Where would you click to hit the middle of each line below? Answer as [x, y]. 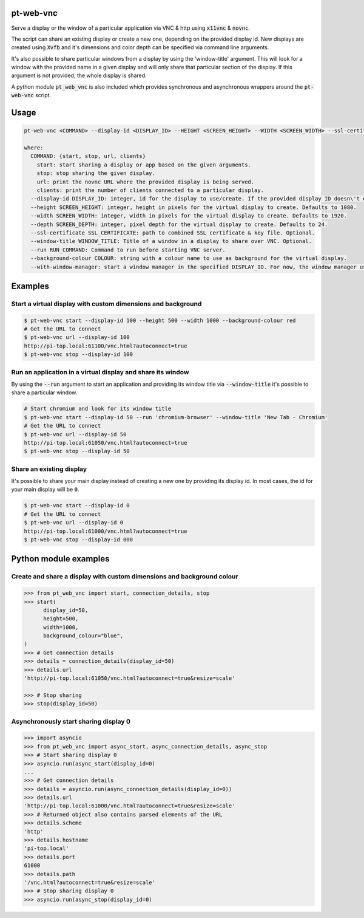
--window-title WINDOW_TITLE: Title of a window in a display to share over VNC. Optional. [171, 241]
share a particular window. [44, 392]
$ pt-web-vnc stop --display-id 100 [79, 355]
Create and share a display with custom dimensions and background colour [125, 577]
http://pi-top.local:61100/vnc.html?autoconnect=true [106, 346]
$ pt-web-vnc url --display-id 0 [74, 523]
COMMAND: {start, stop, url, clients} [88, 156]
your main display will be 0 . [45, 490]
